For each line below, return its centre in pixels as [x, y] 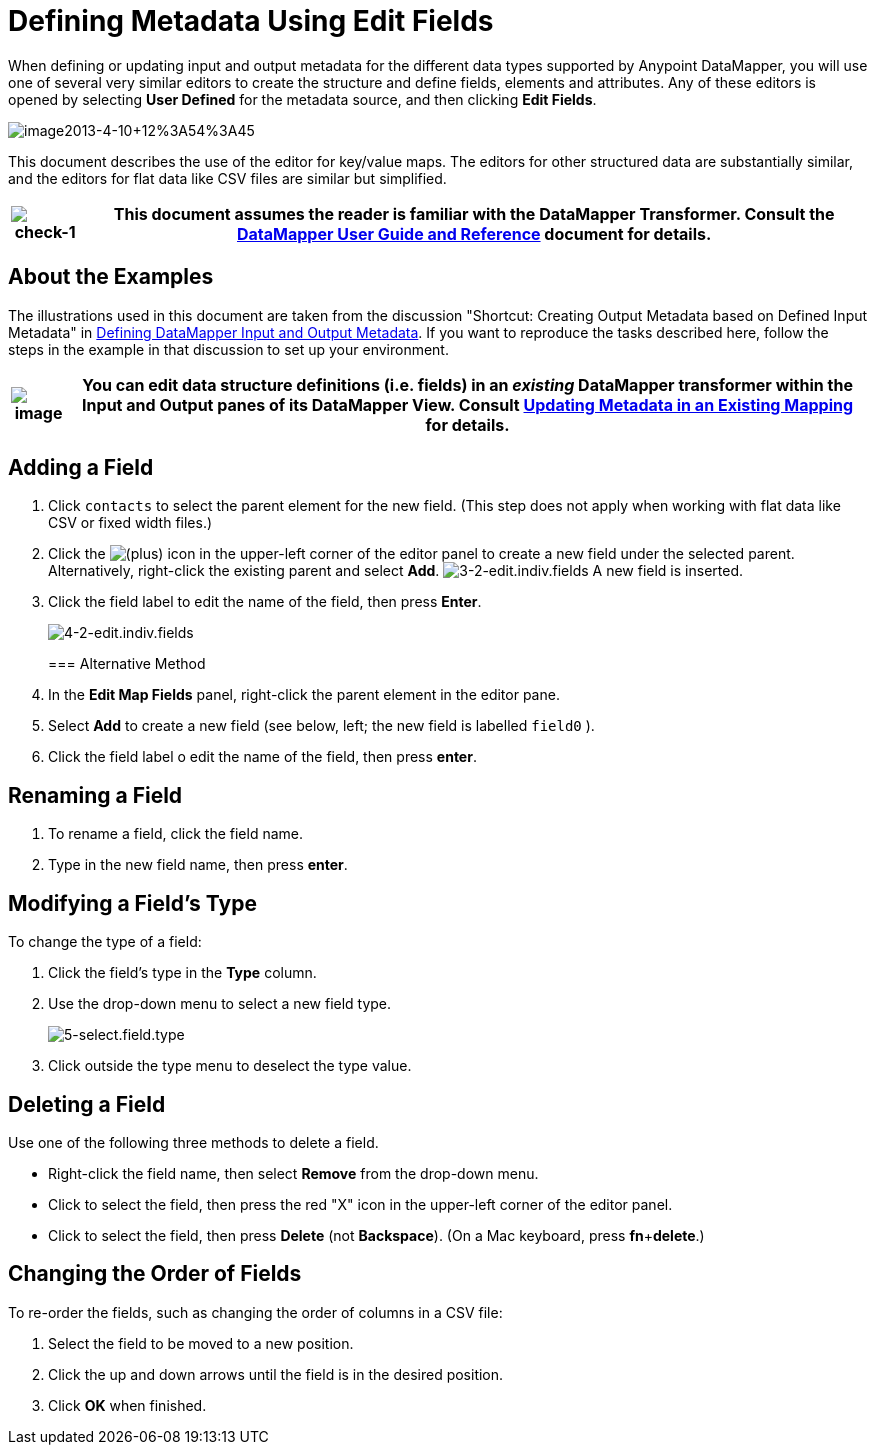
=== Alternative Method [127, 664]
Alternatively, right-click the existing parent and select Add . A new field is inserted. [396, 571]
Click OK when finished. [127, 1405]
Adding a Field [81, 468]
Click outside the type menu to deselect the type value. [230, 1066]
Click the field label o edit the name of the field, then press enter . [262, 757]
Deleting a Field [87, 1104]
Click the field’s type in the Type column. [182, 973]
